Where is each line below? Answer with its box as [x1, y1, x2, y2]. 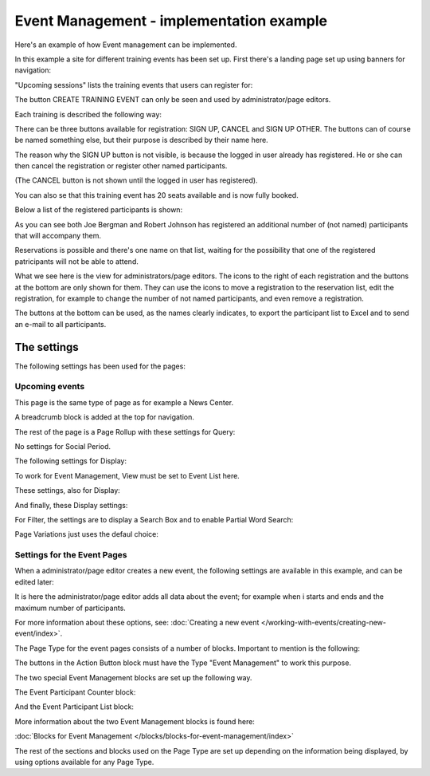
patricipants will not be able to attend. [14, 256, 139, 266]
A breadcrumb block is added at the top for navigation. [14, 412, 194, 422]
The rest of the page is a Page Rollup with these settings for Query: [14, 427, 236, 436]
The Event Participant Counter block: [14, 687, 136, 697]
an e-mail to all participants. [14, 319, 107, 329]
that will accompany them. [14, 231, 102, 241]
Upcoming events [14, 381, 85, 392]
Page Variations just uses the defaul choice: [14, 530, 159, 539]
